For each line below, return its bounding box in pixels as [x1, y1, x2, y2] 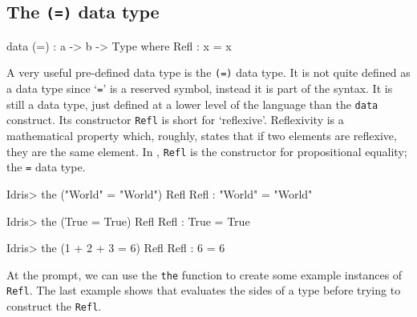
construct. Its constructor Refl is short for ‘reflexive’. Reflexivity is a [6, 111, 344, 128]
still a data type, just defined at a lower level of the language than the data [6, 95, 379, 112]
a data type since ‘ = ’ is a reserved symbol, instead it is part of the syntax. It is [6, 80, 393, 97]
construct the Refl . [6, 298, 102, 314]
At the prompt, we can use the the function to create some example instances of [6, 266, 403, 283]
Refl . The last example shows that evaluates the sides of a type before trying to [6, 282, 401, 299]
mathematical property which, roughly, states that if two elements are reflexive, [6, 127, 397, 143]
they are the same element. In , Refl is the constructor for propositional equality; [6, 142, 407, 159]
